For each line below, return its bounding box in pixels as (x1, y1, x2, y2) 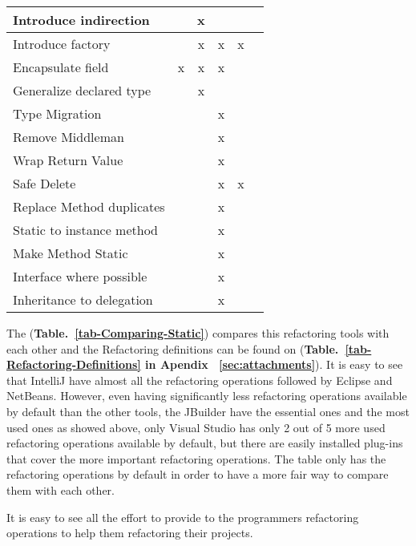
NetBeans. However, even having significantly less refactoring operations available (6, 387, 407, 404)
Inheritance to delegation (13, 290, 153, 309)
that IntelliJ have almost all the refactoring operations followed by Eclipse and (6, 371, 393, 388)
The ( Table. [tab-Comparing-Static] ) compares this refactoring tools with (6, 325, 390, 341)
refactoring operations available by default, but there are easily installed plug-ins (6, 435, 403, 451)
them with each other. (6, 481, 115, 498)
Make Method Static (13, 244, 128, 262)
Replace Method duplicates (13, 197, 165, 216)
